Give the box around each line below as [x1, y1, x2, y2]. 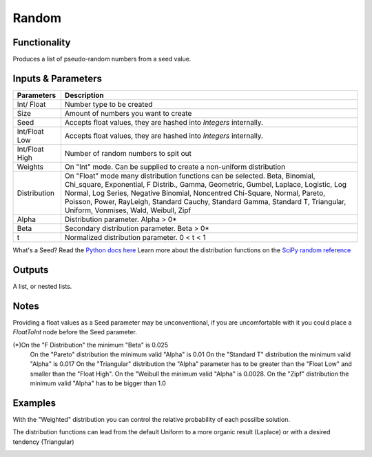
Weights [17, 162, 44, 172]
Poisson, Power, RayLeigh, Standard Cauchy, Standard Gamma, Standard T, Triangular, [64, 196, 347, 206]
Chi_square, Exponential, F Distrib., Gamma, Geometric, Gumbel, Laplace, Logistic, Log [64, 179, 347, 189]
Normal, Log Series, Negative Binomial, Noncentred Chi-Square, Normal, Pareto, [64, 188, 326, 198]
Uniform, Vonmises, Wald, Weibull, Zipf [64, 205, 192, 215]
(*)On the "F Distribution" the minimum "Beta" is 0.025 [12, 341, 169, 349]
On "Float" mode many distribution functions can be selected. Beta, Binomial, [64, 171, 316, 181]
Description [64, 90, 105, 100]
